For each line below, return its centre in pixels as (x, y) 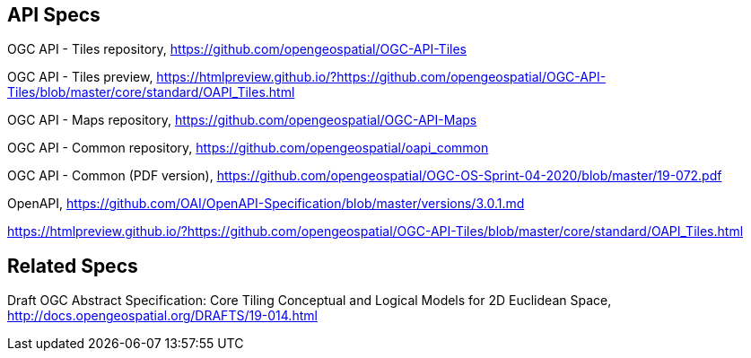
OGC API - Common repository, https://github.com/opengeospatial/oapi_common (248, 148)
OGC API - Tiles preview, (80, 77)
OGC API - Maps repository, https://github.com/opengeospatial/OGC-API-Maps (242, 120)
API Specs (54, 15)
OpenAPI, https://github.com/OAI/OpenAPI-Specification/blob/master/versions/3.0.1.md (266, 204)
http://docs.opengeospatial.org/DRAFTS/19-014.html (162, 316)
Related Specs (73, 266)
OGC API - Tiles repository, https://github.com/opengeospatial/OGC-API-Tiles (237, 49)
